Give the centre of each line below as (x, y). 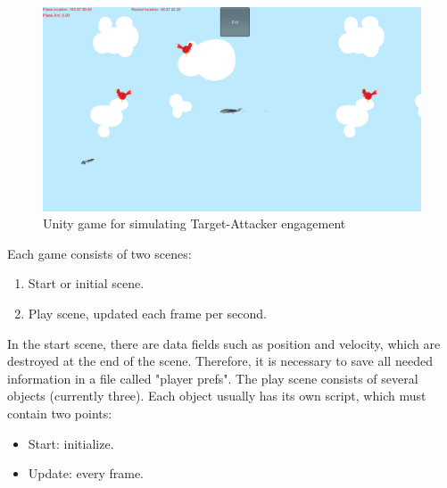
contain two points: (60, 413)
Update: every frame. (86, 473)
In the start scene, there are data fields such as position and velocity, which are (224, 343)
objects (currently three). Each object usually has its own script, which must (217, 396)
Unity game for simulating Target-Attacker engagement (195, 223)
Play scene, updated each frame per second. (147, 313)
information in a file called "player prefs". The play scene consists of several (213, 378)
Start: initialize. (71, 443)
